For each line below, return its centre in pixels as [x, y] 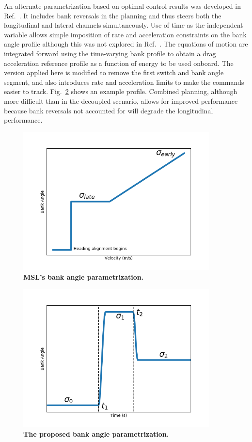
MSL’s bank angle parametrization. [84, 276]
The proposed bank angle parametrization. [96, 434]
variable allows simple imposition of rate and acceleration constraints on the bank [125, 34]
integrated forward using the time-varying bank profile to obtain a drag [110, 53]
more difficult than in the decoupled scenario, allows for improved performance [121, 101]
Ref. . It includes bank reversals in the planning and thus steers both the [113, 15]
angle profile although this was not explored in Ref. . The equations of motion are [126, 44]
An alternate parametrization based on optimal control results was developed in [122, 6]
